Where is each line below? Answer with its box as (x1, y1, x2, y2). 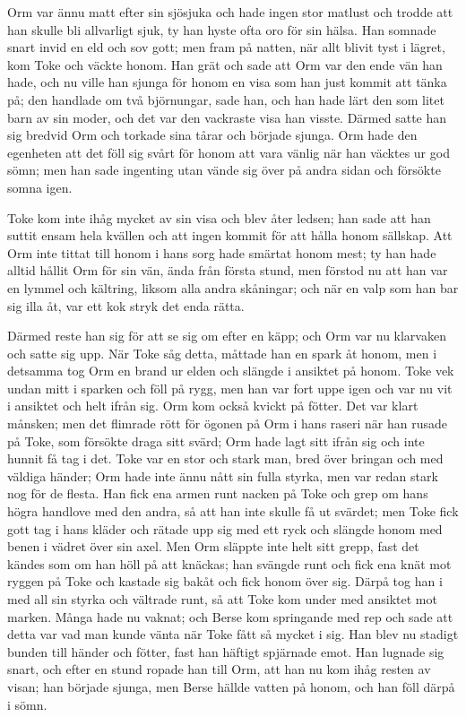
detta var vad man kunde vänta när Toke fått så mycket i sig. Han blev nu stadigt (7, 625, 459, 644)
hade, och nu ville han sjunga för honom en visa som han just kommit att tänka (7, 73, 447, 91)
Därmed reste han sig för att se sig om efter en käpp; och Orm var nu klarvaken (7, 326, 446, 345)
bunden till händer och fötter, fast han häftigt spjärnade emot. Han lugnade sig (7, 642, 444, 661)
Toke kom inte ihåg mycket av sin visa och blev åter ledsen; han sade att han (7, 208, 431, 227)
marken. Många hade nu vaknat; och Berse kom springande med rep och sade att (7, 607, 453, 626)
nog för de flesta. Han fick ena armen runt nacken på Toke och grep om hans (7, 484, 428, 503)
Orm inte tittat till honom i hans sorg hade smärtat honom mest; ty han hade (7, 243, 436, 262)
